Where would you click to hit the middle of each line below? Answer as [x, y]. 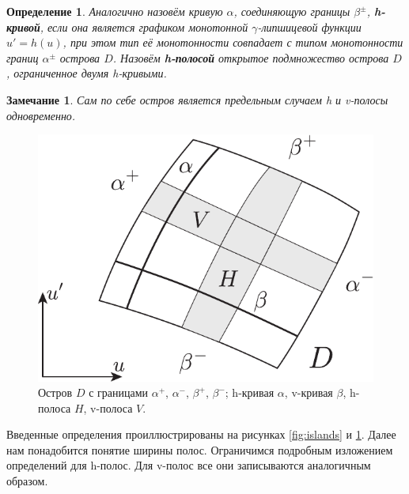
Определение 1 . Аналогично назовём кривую [115, 11]
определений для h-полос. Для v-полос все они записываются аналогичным [189, 465]
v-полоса [112, 407]
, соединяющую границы [292, 11]
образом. [27, 481]
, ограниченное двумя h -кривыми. [87, 73]
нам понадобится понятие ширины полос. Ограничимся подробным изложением [200, 449]
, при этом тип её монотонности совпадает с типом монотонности [233, 42]
